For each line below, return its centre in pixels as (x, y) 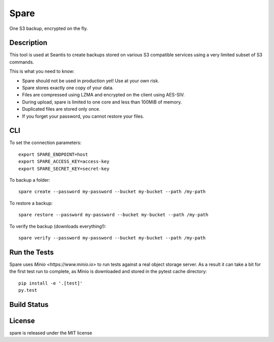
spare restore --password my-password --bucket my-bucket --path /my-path (113, 215)
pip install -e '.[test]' (51, 283)
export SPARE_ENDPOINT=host (53, 154)
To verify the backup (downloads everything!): (58, 226)
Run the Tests (32, 252)
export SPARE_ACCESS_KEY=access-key (64, 162)
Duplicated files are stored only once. (61, 109)
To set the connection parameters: (45, 143)
